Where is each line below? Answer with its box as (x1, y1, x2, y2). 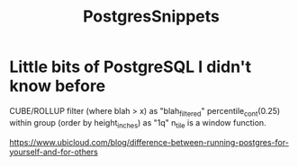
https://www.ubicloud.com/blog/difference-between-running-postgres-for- (9, 136, 290, 147)
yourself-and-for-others (9, 146, 99, 157)
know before (9, 76, 106, 96)
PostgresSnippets (82, 6, 221, 27)
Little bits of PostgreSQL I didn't (9, 57, 252, 77)
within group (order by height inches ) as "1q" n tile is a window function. (9, 117, 267, 130)
